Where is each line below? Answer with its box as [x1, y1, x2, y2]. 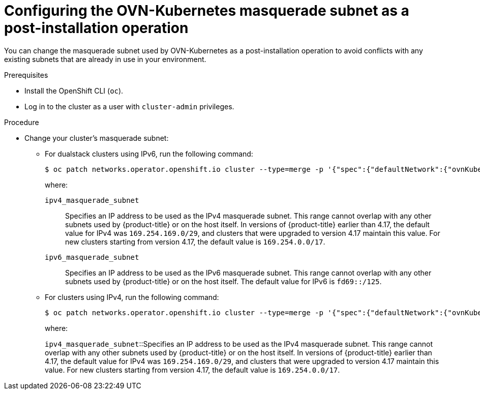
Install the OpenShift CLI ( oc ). [24, 86, 124, 95]
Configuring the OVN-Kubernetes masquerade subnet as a [4, 2, 409, 19]
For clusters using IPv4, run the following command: [45, 292, 219, 301]
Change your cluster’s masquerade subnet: [24, 133, 169, 142]
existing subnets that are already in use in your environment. [4, 54, 206, 64]
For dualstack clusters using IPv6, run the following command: [45, 149, 253, 158]
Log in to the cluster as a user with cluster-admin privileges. [24, 102, 234, 111]
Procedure [4, 117, 39, 127]
